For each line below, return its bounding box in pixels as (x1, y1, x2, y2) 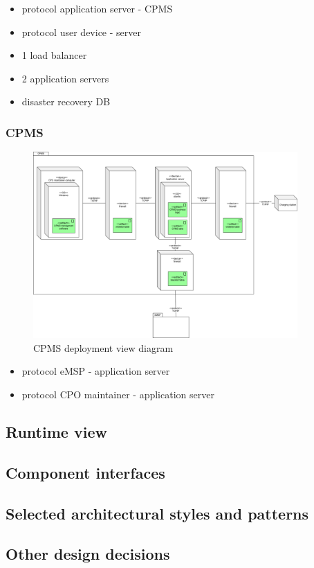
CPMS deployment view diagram (33, 340, 174, 355)
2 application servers (21, 71, 109, 85)
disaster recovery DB (21, 94, 111, 109)
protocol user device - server (21, 24, 141, 39)
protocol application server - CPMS (21, 1, 173, 15)
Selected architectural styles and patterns (6, 502, 309, 524)
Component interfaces (6, 461, 165, 483)
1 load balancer (21, 48, 87, 62)
